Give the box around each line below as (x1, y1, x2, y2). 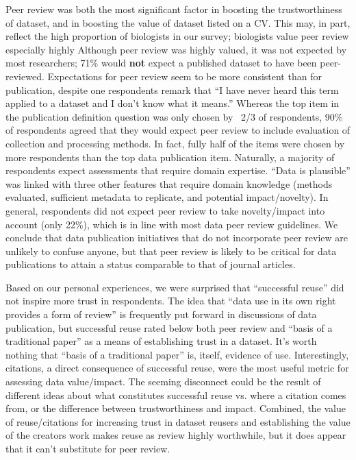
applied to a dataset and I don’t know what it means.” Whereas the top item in (5, 96, 340, 110)
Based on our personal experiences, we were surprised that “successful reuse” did (5, 280, 344, 294)
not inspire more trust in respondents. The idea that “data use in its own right (5, 293, 336, 308)
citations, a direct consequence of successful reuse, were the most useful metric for (5, 361, 349, 375)
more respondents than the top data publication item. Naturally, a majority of (5, 149, 335, 164)
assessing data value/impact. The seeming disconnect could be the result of (5, 374, 321, 389)
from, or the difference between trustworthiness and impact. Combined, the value (5, 401, 346, 415)
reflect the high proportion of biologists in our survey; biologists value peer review (5, 29, 349, 43)
